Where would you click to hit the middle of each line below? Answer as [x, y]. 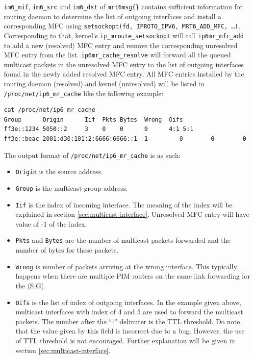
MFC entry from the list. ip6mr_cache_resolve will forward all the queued [117, 55]
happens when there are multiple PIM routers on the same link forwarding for [133, 276]
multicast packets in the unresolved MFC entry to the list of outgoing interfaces [124, 64]
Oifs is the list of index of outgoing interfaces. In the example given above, [128, 302]
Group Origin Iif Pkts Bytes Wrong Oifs [94, 119]
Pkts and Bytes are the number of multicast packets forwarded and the [123, 240]
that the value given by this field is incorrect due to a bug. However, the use [130, 331]
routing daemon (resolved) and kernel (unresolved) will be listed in [104, 83]
